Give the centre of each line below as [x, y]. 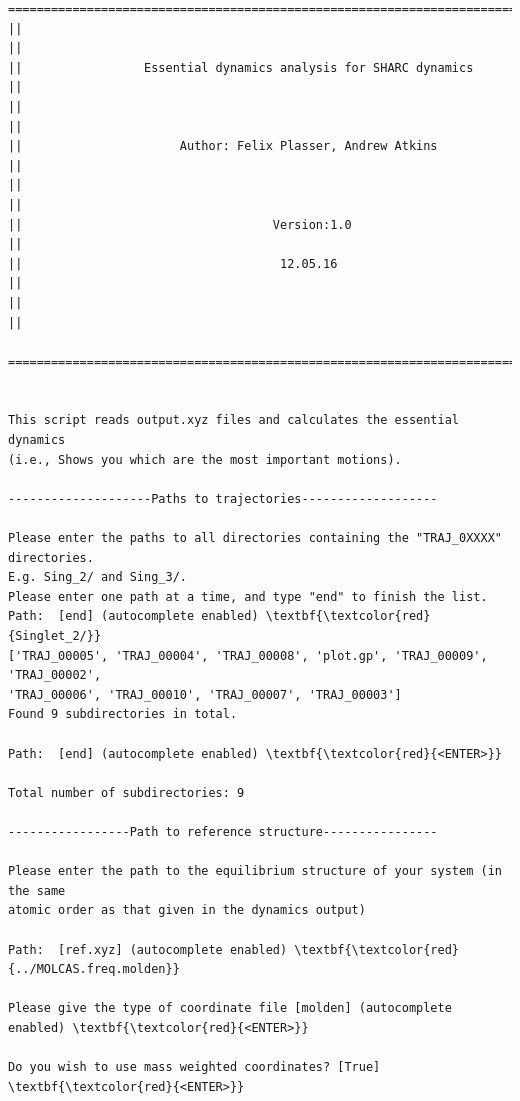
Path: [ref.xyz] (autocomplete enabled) [148, 949]
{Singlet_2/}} [55, 636]
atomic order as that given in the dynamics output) [187, 910]
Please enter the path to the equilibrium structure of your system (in [255, 871]
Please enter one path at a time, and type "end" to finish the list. [248, 596]
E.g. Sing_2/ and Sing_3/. [97, 577]
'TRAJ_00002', [55, 675]
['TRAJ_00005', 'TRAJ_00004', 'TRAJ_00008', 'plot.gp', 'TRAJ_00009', [248, 655]
